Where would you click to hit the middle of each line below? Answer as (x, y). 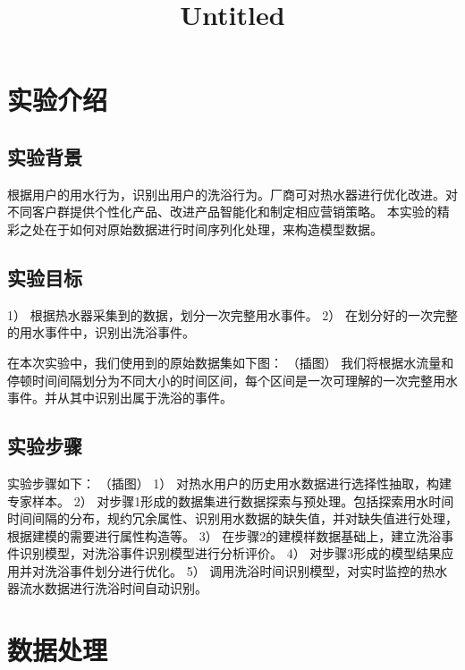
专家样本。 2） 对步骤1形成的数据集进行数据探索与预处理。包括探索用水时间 (231, 500)
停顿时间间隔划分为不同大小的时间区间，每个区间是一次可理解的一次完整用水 (232, 380)
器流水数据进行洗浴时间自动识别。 (107, 588)
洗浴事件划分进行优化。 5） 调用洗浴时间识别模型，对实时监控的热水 (246, 570)
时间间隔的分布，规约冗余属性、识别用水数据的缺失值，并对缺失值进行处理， (232, 518)
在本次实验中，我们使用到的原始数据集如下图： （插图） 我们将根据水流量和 (231, 362)
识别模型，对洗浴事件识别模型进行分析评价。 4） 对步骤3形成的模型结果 (230, 553)
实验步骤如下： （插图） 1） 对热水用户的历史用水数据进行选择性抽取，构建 (229, 483)
